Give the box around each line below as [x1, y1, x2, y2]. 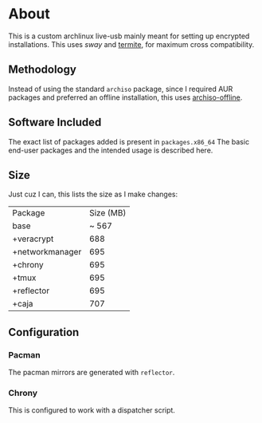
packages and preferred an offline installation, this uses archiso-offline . [8, 93, 243, 102]
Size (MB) [88, 208, 127, 219]
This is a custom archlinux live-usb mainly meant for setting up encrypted [8, 31, 250, 41]
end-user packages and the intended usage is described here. [8, 145, 213, 155]
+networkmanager [12, 247, 82, 258]
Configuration [8, 325, 80, 339]
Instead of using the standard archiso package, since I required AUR [8, 84, 233, 93]
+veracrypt [12, 233, 54, 244]
